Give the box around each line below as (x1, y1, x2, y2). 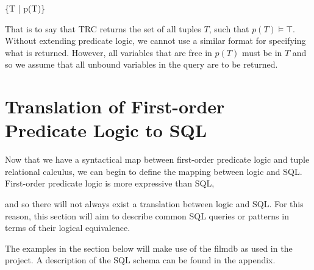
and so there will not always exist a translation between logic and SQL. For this (5, 197, 304, 210)
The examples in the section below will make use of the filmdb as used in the (5, 241, 293, 254)
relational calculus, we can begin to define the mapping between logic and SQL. (5, 165, 302, 177)
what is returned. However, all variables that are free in (5, 46, 212, 59)
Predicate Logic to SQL (5, 118, 207, 143)
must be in (241, 46, 282, 59)
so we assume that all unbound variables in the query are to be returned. (5, 58, 278, 71)
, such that (209, 22, 249, 35)
